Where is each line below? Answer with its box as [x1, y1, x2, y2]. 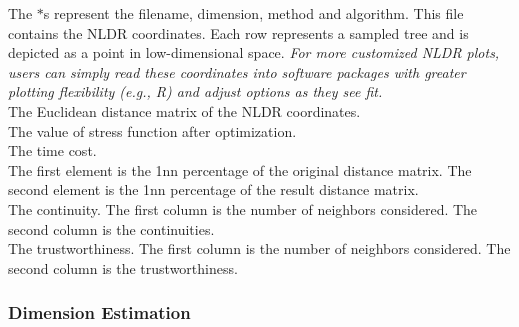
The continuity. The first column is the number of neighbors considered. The [8, 198, 478, 219]
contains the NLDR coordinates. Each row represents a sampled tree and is [8, 22, 469, 43]
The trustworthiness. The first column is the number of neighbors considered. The [8, 238, 511, 259]
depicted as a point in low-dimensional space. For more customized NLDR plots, [8, 42, 500, 63]
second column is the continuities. [8, 218, 215, 239]
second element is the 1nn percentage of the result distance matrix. [8, 179, 419, 200]
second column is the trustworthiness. [8, 257, 238, 278]
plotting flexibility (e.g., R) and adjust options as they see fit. [8, 81, 383, 102]
